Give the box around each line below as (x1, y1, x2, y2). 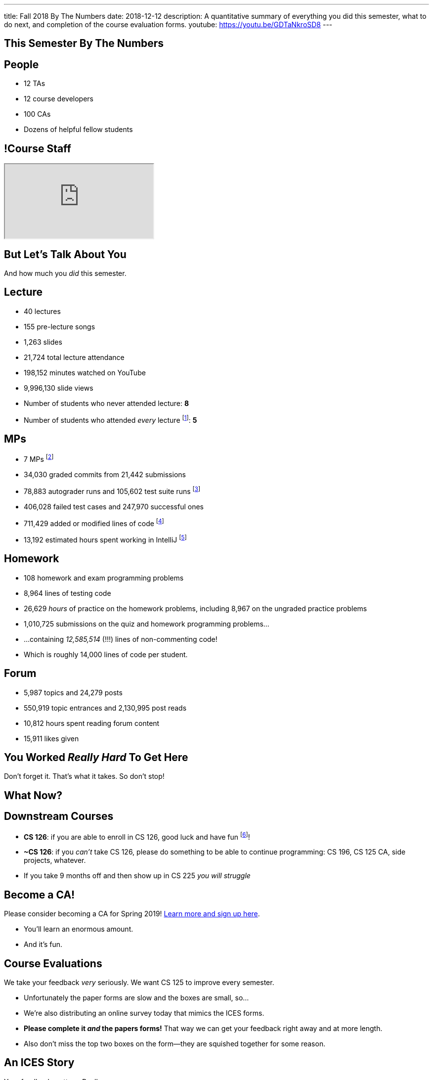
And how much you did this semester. (4, 269, 127, 277)
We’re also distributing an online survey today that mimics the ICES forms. (24, 1009, 264, 1018)
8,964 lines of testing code (24, 588, 111, 597)
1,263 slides (24, 337, 62, 346)
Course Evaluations (4, 957, 102, 970)
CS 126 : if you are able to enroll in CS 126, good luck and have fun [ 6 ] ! (24, 831, 250, 841)
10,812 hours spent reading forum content (24, 719, 160, 727)
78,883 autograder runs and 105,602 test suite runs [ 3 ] (24, 485, 201, 495)
